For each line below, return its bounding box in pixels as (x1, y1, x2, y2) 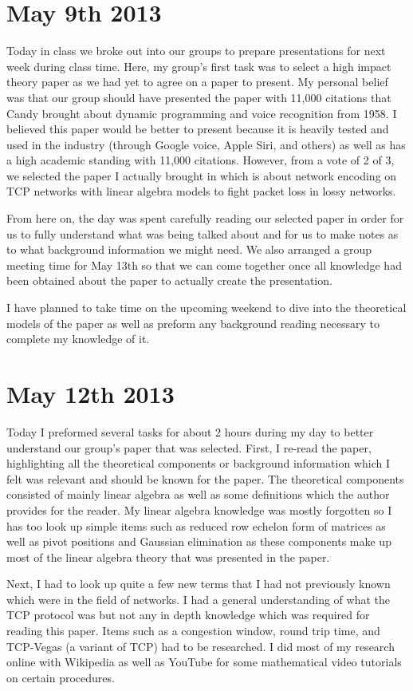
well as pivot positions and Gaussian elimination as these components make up (6, 533, 391, 550)
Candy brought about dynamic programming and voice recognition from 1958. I (6, 105, 397, 121)
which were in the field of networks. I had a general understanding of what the (6, 590, 390, 607)
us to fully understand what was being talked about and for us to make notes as (6, 225, 399, 242)
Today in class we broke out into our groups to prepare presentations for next (6, 42, 386, 59)
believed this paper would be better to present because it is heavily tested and (6, 120, 389, 137)
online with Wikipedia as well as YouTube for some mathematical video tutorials (6, 653, 402, 670)
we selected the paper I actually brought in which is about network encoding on (6, 167, 397, 184)
